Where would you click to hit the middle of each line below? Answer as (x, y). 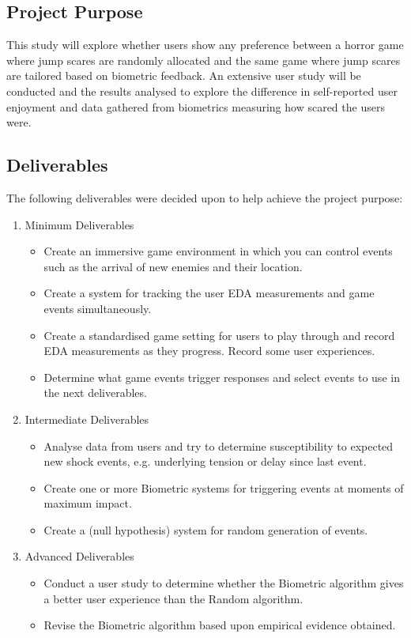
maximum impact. (88, 503)
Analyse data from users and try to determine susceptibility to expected (219, 445)
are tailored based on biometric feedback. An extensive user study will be (184, 76)
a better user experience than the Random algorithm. (173, 598)
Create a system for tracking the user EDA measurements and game (209, 293)
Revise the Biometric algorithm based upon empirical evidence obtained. (220, 625)
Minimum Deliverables (79, 224)
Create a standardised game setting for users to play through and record (219, 335)
